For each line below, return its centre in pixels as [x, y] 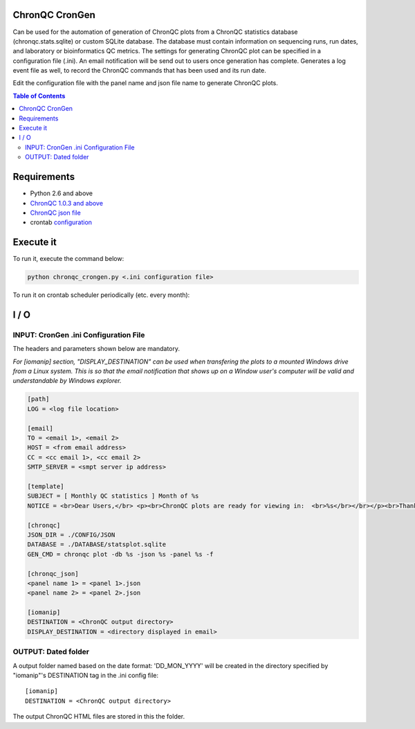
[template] [46, 486]
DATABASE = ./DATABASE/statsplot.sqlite [96, 544]
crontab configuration [61, 222]
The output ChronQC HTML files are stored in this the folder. [99, 717]
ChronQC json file [55, 213]
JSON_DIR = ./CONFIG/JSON [71, 534]
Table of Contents [39, 96]
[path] [38, 399]
